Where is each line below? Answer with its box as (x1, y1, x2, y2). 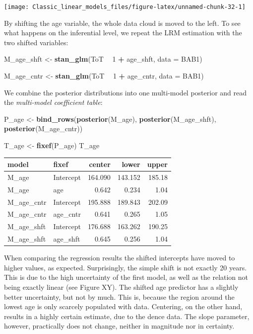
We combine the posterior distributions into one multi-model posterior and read (4, 87, 247, 97)
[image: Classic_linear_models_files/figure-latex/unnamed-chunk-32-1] (4, 3, 246, 10)
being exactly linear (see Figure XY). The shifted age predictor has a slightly (4, 282, 239, 292)
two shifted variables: (4, 37, 68, 47)
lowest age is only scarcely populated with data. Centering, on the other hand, (4, 301, 243, 312)
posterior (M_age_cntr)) (4, 123, 83, 134)
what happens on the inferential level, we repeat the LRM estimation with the (4, 27, 242, 38)
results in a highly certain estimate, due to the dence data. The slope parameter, (4, 311, 250, 321)
